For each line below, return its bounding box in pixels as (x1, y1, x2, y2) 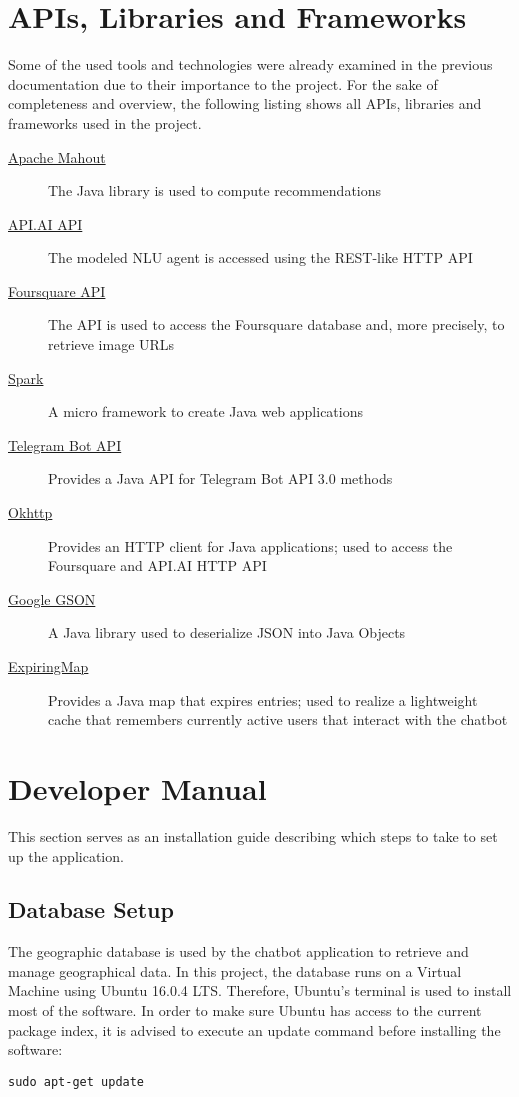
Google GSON (8, 588, 96, 609)
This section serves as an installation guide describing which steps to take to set (8, 825, 498, 846)
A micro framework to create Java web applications (48, 401, 363, 422)
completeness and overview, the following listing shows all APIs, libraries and (8, 93, 482, 114)
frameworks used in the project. (8, 112, 202, 133)
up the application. (8, 845, 124, 866)
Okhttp (8, 502, 53, 523)
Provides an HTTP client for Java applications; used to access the (48, 535, 453, 556)
